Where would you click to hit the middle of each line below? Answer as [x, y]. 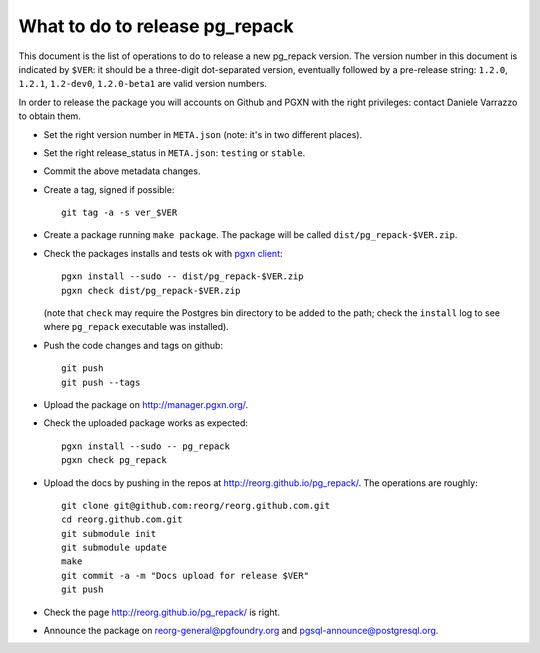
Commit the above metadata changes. [122, 171]
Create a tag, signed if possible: [109, 189]
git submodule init [109, 533]
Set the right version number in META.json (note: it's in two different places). [203, 134]
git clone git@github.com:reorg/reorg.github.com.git [195, 505]
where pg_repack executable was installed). [136, 327]
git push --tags [101, 382]
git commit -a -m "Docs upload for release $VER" [185, 575]
